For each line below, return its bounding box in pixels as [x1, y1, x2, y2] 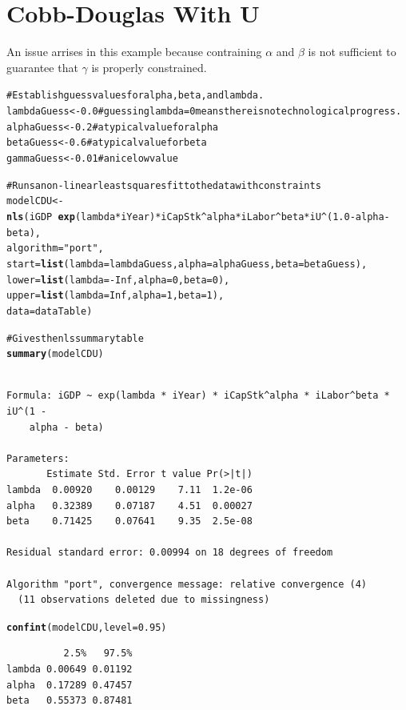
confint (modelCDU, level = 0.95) [6, 621, 167, 633]
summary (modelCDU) [6, 348, 104, 360]
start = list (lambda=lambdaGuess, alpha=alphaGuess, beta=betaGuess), [6, 258, 368, 270]
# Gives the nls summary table [6, 332, 144, 344]
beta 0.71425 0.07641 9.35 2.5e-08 [6, 515, 253, 527]
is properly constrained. [91, 58, 207, 75]
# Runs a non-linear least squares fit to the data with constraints [6, 179, 321, 191]
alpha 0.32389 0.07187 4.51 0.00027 [6, 499, 253, 511]
